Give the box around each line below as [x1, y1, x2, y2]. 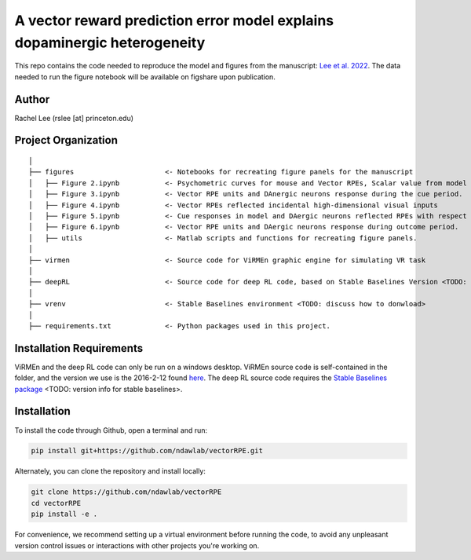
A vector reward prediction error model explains [14, 12, 334, 29]
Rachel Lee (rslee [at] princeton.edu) [14, 113, 133, 123]
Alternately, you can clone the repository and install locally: [14, 467, 206, 476]
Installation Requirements [14, 342, 144, 355]
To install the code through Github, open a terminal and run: [14, 425, 208, 435]
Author [14, 93, 50, 106]
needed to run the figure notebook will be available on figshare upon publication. [14, 71, 276, 82]
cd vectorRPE [31, 499, 82, 507]
